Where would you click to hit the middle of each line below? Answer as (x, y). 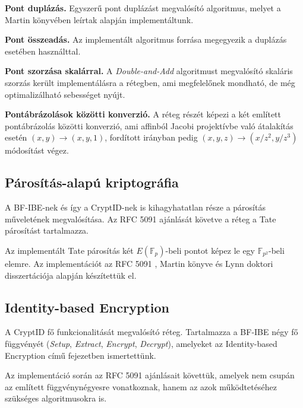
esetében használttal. (43, 51)
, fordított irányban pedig (151, 137)
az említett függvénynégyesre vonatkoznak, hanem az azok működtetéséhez (141, 386)
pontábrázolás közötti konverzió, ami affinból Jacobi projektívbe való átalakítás (149, 125)
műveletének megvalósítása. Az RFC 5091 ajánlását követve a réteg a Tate (141, 219)
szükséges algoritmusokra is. (56, 398)
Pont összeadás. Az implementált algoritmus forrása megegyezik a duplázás (146, 39)
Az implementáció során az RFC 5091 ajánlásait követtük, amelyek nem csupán (150, 375)
